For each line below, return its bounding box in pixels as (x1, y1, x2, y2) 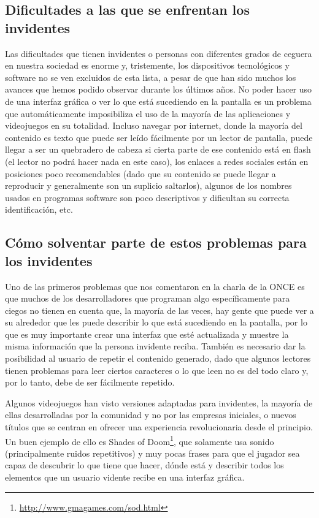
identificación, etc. (5, 203, 73, 216)
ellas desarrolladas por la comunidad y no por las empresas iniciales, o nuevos (5, 408, 296, 421)
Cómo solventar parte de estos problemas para (5, 233, 307, 252)
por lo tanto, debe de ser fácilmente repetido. (5, 376, 175, 389)
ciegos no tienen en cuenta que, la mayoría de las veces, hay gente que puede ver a (5, 303, 314, 316)
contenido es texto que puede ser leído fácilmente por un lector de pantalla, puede (5, 131, 313, 143)
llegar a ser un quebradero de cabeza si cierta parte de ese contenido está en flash (5, 143, 311, 156)
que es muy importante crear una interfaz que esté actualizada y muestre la (5, 327, 289, 340)
